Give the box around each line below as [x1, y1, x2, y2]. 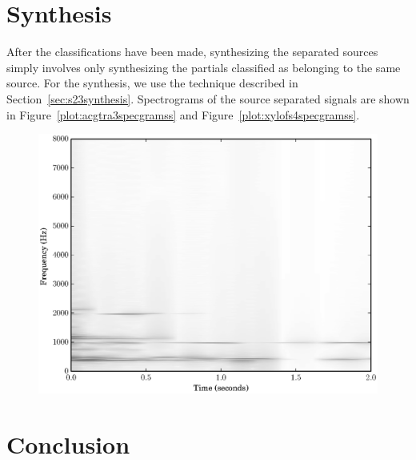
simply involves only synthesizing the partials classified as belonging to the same [6, 59, 401, 75]
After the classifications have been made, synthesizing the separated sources [6, 43, 378, 60]
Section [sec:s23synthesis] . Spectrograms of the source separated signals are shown [6, 90, 410, 107]
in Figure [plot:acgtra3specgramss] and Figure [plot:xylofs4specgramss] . [6, 106, 360, 123]
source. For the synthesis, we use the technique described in [6, 75, 298, 91]
